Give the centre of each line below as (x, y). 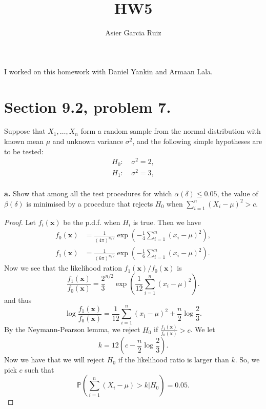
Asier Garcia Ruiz (133, 33)
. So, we (247, 360)
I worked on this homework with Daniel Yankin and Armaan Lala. (108, 71)
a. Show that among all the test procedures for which (88, 193)
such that (39, 369)
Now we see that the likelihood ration (63, 268)
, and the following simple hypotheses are (197, 141)
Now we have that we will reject (54, 360)
